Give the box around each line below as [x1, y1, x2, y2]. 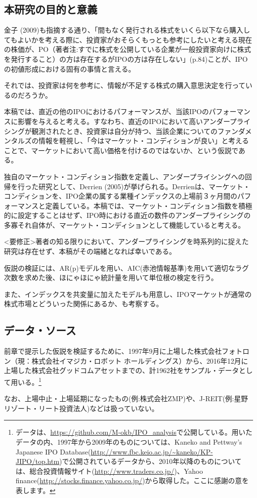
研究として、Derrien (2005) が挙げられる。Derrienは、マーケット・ [38, 181, 250, 191]
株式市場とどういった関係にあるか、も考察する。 [4, 298, 163, 309]
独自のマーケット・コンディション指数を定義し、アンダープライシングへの [4, 171, 245, 181]
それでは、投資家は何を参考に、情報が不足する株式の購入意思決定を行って [4, 80, 246, 90]
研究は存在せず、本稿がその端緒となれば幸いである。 [4, 246, 176, 256]
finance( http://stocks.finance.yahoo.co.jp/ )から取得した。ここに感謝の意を [15, 475, 249, 486]
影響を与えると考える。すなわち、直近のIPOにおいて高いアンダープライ [17, 116, 251, 126]
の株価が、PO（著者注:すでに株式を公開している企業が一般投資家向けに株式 [4, 44, 251, 54]
